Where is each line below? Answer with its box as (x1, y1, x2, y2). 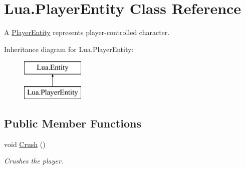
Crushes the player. (4, 155, 64, 166)
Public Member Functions (4, 115, 141, 130)
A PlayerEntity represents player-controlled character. (4, 27, 170, 37)
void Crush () (4, 138, 46, 149)
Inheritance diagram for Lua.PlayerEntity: (4, 43, 134, 54)
